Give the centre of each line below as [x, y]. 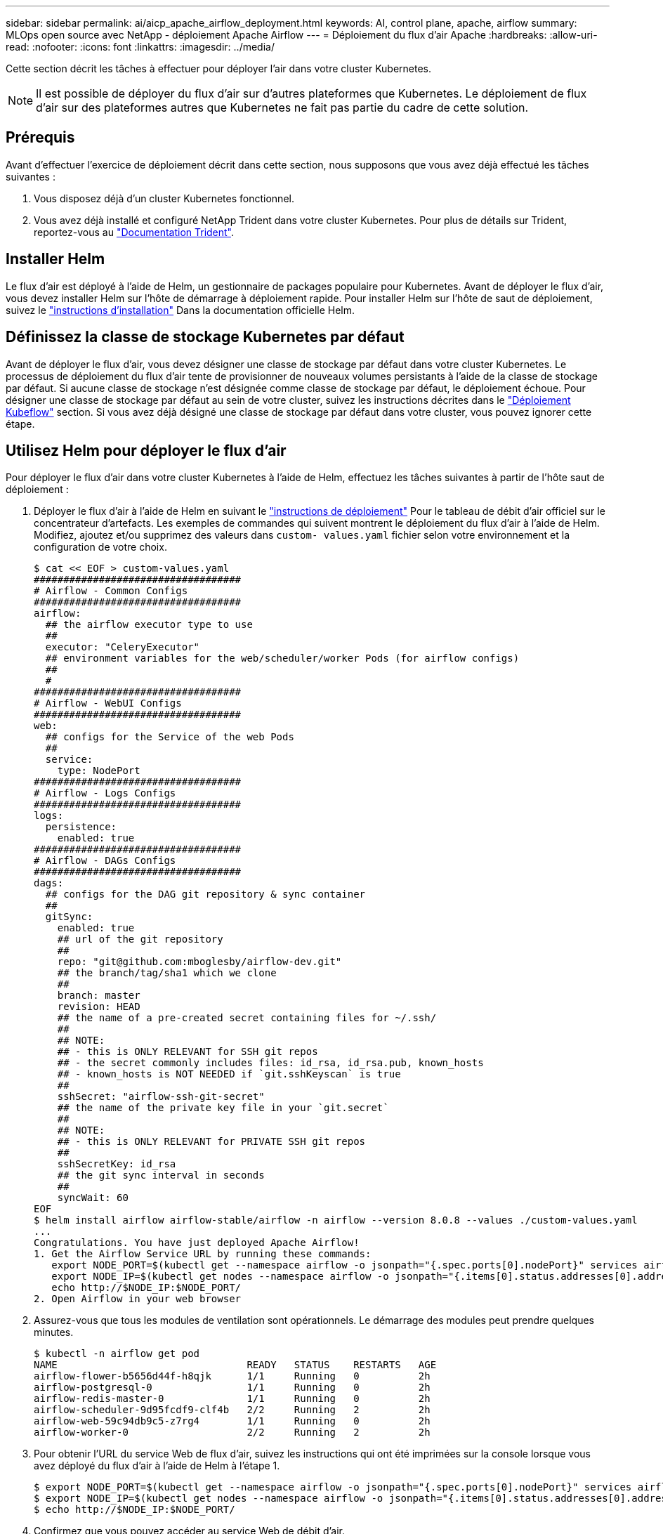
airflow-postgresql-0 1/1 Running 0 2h [232, 1388]
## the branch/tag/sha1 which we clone [167, 973]
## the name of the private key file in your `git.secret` [223, 1108]
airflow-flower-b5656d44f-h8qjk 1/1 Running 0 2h [232, 1376]
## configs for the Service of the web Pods [170, 737]
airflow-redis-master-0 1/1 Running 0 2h [232, 1399]
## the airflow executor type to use [149, 625]
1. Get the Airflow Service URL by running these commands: [203, 1254]
